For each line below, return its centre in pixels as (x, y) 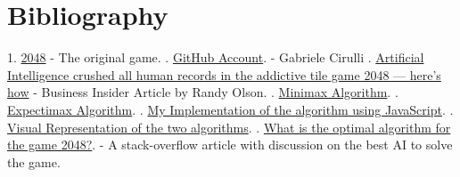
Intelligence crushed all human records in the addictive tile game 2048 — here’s (224, 74)
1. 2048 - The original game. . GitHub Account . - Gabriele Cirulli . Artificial (216, 57)
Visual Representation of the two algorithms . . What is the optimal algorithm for (229, 127)
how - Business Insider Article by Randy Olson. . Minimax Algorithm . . (203, 92)
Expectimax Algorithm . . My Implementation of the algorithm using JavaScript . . (230, 109)
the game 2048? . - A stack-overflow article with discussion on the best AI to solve (230, 145)
